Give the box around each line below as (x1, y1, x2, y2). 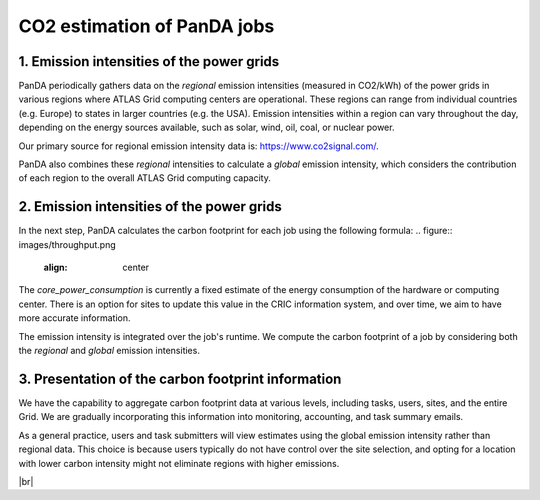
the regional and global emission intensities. (18, 345, 200, 357)
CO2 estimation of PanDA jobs (18, 15, 275, 37)
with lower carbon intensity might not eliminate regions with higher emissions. (18, 457, 340, 469)
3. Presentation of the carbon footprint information (18, 370, 342, 387)
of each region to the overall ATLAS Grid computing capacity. (18, 172, 272, 184)
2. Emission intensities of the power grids (18, 198, 282, 215)
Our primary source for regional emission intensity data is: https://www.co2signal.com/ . (18, 140, 379, 152)
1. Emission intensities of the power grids (18, 53, 280, 70)
